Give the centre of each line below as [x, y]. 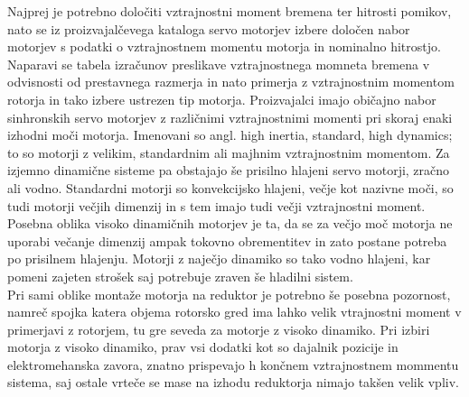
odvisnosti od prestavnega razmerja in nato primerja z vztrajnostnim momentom [231, 82]
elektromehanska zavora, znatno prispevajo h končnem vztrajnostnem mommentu [233, 364]
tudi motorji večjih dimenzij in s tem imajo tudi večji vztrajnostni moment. [216, 205]
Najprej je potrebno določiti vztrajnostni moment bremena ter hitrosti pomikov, [230, 11]
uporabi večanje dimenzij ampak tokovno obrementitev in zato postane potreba [227, 240]
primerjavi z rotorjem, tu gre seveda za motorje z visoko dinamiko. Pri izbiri [219, 329]
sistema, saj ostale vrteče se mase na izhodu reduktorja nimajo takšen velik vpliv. [233, 382]
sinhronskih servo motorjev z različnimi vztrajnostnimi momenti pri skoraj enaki [230, 117]
